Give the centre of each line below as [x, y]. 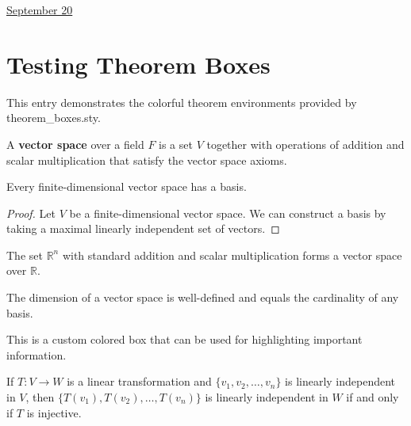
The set [25, 255]
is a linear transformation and [139, 381]
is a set [176, 144]
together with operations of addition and [305, 144]
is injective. [54, 412]
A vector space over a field [75, 144]
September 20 [40, 10]
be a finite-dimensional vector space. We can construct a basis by [228, 213]
